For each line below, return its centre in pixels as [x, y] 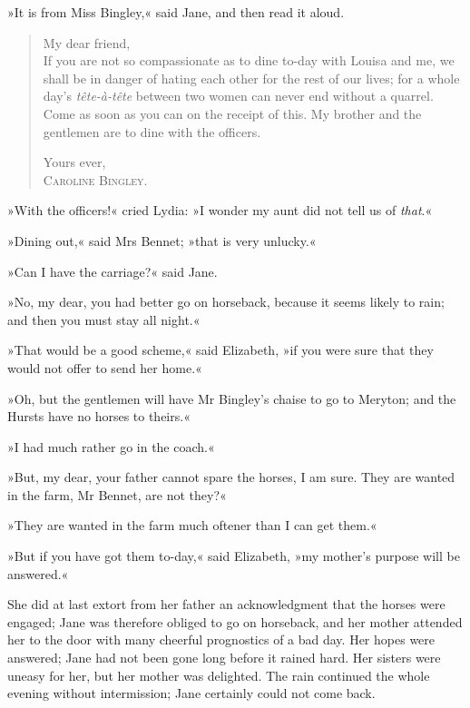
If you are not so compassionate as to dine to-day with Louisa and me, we [249, 60]
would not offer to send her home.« [105, 367]
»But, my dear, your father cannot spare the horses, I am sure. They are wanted [231, 477]
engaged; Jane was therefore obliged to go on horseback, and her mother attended [235, 621]
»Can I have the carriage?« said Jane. [113, 271]
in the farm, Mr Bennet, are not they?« [117, 494]
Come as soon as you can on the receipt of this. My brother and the [232, 113]
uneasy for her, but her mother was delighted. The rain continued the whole [219, 675]
